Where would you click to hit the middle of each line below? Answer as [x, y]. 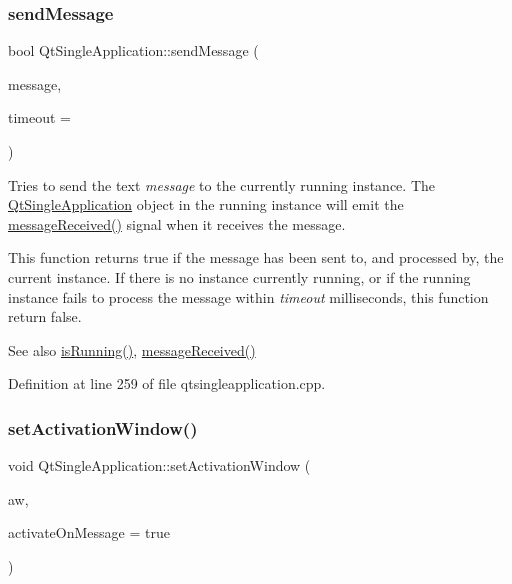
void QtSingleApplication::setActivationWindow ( [159, 465]
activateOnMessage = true [89, 532]
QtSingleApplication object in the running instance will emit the [206, 204]
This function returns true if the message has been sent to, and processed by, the [256, 257]
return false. [45, 316]
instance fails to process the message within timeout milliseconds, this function [248, 296]
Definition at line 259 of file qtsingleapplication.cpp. [167, 383]
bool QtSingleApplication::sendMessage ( [133, 50]
